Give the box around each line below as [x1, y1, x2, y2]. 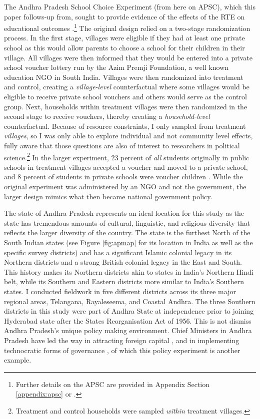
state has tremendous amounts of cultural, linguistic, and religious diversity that [4, 217, 250, 228]
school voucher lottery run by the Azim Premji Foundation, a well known [4, 62, 229, 72]
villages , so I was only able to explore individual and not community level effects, [4, 130, 253, 141]
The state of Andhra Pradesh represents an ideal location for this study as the [4, 208, 244, 218]
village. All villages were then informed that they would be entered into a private [4, 52, 252, 62]
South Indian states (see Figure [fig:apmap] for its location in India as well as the [4, 237, 253, 247]
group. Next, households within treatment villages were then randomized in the [4, 101, 247, 111]
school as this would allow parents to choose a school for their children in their [4, 42, 245, 53]
